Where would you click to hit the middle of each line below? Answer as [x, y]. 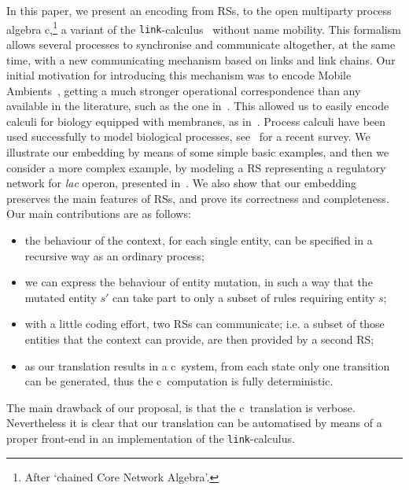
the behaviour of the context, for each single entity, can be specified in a [199, 240]
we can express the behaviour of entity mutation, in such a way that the [199, 282]
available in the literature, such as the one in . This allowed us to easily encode [198, 106]
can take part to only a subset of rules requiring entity [244, 297]
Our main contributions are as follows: [99, 214]
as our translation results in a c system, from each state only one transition [207, 365]
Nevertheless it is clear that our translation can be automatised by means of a [194, 423]
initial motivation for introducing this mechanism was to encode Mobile [179, 75]
